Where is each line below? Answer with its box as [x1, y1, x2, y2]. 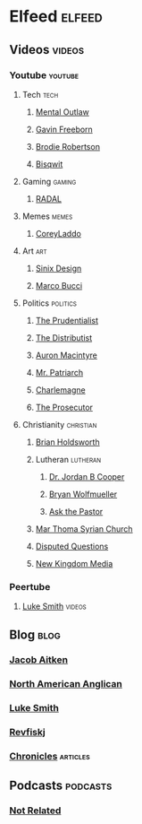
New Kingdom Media [35, 558, 113, 568]
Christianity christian [21, 419, 97, 429]
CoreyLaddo [35, 228, 82, 239]
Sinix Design [35, 263, 82, 273]
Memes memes [21, 211, 73, 221]
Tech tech [21, 89, 59, 100]
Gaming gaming [21, 176, 77, 186]
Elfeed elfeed [9, 6, 103, 27]
